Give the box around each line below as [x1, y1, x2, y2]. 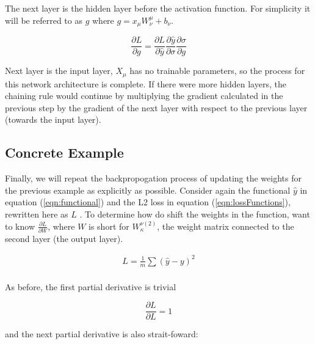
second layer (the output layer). [5, 232, 123, 244]
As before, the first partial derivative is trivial [5, 280, 176, 293]
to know [5, 219, 35, 232]
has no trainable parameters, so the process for [129, 64, 305, 77]
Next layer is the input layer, [5, 64, 113, 77]
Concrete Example [5, 143, 124, 162]
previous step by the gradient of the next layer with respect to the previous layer [5, 101, 308, 114]
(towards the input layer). [5, 113, 101, 126]
